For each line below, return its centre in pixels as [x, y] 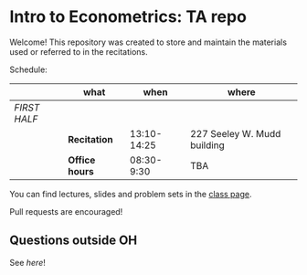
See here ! [27, 262]
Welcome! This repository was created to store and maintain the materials [148, 42]
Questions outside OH [74, 241]
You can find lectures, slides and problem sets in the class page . [131, 194]
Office [82, 160]
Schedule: [28, 69]
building [208, 145]
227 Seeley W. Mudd [236, 133]
